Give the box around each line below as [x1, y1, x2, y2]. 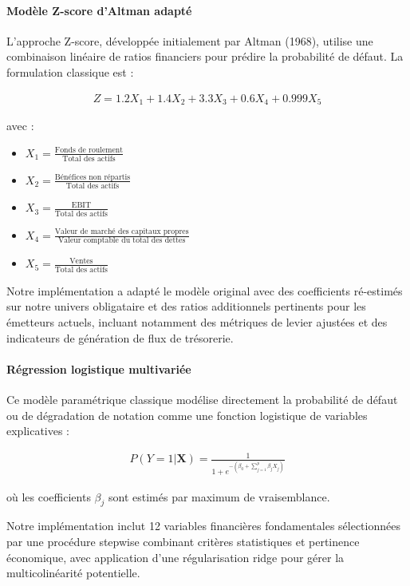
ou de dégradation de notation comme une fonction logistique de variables [6, 406, 368, 423]
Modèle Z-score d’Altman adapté [6, 2, 192, 18]
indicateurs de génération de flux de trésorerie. [6, 329, 234, 346]
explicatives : [6, 422, 70, 439]
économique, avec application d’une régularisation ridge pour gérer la [6, 548, 345, 565]
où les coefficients [6, 488, 91, 505]
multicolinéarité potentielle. [6, 564, 140, 581]
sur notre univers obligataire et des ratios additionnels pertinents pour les [6, 298, 366, 315]
